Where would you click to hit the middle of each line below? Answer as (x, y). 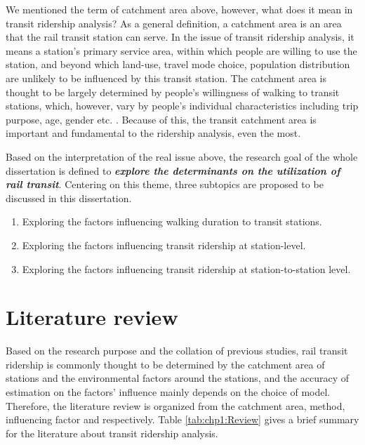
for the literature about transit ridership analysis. (112, 433)
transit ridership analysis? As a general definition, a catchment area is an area (174, 23)
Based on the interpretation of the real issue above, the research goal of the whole (182, 156)
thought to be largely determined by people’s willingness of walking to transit (173, 92)
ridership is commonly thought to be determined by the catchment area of (165, 364)
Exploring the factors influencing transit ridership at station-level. (164, 245)
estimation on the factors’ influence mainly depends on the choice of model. (168, 392)
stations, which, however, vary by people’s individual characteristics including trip (182, 106)
